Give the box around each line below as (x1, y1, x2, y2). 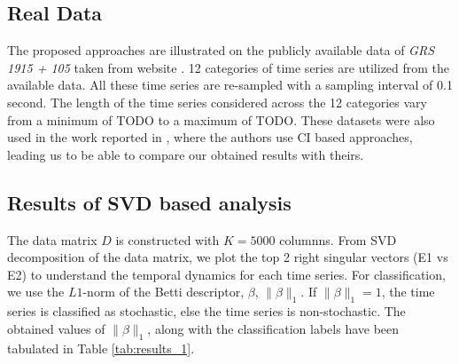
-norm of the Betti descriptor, (82, 282, 245, 301)
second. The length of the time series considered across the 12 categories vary (7, 92, 427, 111)
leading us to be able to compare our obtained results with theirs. (7, 145, 364, 163)
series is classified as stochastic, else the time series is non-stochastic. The (7, 302, 406, 320)
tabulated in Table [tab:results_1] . (7, 338, 195, 357)
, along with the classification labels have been (147, 319, 400, 337)
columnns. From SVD (279, 230, 397, 249)
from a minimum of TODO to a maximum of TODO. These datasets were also (7, 110, 435, 129)
